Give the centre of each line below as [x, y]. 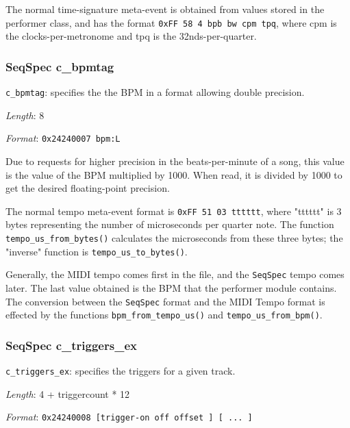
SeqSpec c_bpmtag [60, 66]
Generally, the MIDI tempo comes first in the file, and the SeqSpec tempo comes [175, 274]
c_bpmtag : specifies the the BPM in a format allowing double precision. [155, 92]
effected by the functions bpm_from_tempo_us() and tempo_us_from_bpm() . [164, 315]
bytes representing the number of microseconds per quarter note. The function [170, 224]
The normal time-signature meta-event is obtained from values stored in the [165, 9]
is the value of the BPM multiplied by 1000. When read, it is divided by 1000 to [174, 174]
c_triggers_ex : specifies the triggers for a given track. [121, 371]
